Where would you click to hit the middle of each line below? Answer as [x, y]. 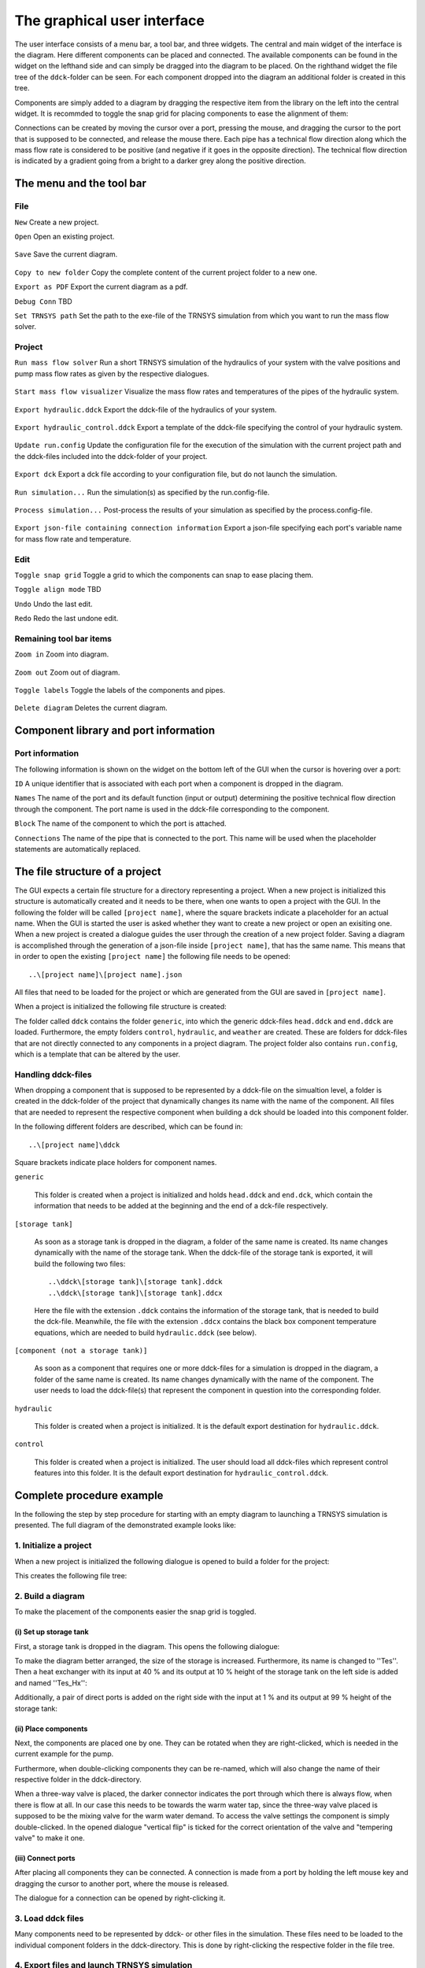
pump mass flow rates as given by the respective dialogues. [112, 373]
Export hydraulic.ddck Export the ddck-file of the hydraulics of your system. [146, 409]
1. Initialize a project [53, 1545]
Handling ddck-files [53, 1075]
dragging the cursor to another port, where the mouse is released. [122, 1883]
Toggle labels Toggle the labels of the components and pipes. [120, 690]
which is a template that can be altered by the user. [98, 1054]
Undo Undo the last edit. [54, 604]
